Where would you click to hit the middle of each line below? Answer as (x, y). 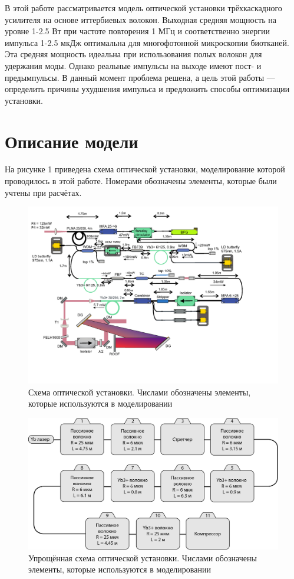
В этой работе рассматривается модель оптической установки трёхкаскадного (143, 8)
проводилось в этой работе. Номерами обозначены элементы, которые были (141, 181)
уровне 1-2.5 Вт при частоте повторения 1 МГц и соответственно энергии (138, 31)
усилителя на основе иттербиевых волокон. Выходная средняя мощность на (141, 19)
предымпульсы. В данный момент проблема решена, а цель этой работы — (140, 77)
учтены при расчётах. (43, 192)
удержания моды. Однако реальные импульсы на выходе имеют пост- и (133, 65)
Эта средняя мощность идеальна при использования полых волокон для (133, 54)
